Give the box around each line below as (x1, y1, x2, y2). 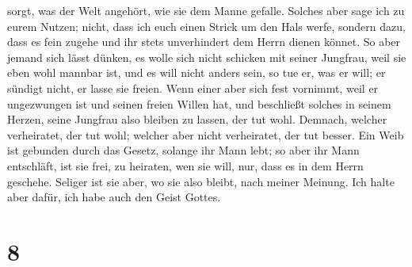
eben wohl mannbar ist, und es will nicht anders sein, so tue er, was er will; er (7, 64, 386, 81)
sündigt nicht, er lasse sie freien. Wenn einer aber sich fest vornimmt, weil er (7, 79, 379, 96)
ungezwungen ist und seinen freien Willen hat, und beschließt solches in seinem (7, 95, 391, 112)
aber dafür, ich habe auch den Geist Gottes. (7, 189, 221, 205)
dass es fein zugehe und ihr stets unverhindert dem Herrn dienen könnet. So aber (7, 33, 401, 50)
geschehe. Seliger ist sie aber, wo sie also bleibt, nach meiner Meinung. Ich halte (7, 173, 395, 189)
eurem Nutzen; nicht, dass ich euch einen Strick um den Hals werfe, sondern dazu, (7, 17, 406, 34)
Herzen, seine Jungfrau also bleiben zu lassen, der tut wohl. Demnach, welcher (7, 111, 387, 128)
